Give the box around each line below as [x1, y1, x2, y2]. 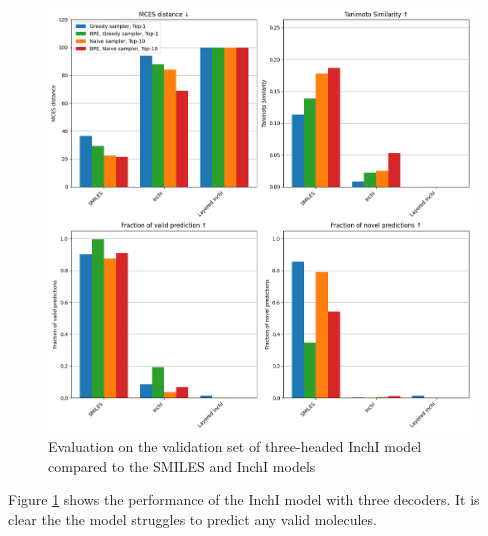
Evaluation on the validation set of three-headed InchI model [48, 436, 422, 456]
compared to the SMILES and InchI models [48, 455, 316, 476]
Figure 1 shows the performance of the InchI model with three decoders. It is [8, 489, 480, 510]
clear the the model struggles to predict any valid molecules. [8, 508, 377, 529]
